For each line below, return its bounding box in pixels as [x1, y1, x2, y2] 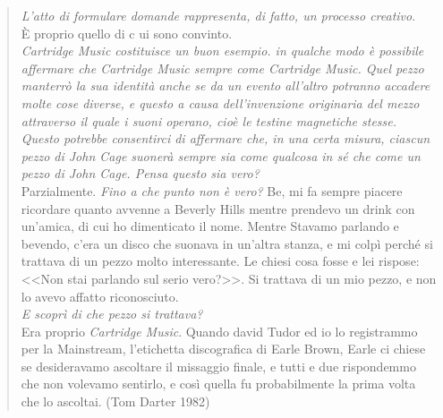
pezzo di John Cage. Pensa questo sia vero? [21, 164, 260, 183]
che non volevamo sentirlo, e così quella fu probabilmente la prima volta [21, 374, 416, 393]
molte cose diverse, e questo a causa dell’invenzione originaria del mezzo [21, 93, 420, 112]
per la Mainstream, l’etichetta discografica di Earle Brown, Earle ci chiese [21, 339, 426, 358]
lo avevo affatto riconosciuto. [21, 286, 179, 305]
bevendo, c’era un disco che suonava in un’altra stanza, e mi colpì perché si [21, 234, 433, 252]
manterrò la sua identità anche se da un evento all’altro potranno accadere [21, 76, 430, 95]
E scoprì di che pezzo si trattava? [21, 304, 203, 323]
